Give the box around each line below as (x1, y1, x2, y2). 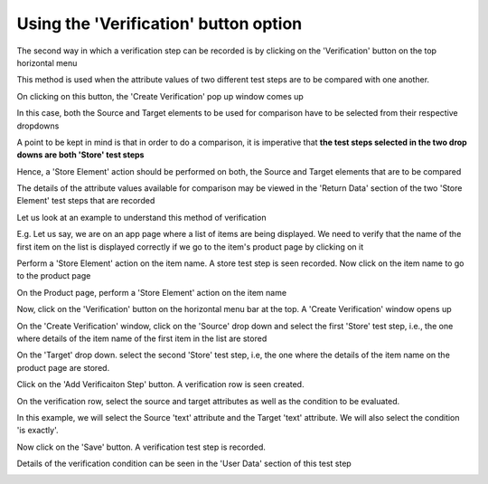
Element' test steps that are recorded (16, 195, 155, 206)
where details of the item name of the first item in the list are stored (16, 333, 267, 344)
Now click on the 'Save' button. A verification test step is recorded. (16, 441, 267, 452)
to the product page (16, 270, 91, 281)
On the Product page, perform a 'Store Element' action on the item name (16, 287, 287, 298)
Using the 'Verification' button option (16, 14, 303, 33)
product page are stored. (16, 362, 110, 373)
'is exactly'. (16, 425, 59, 436)
